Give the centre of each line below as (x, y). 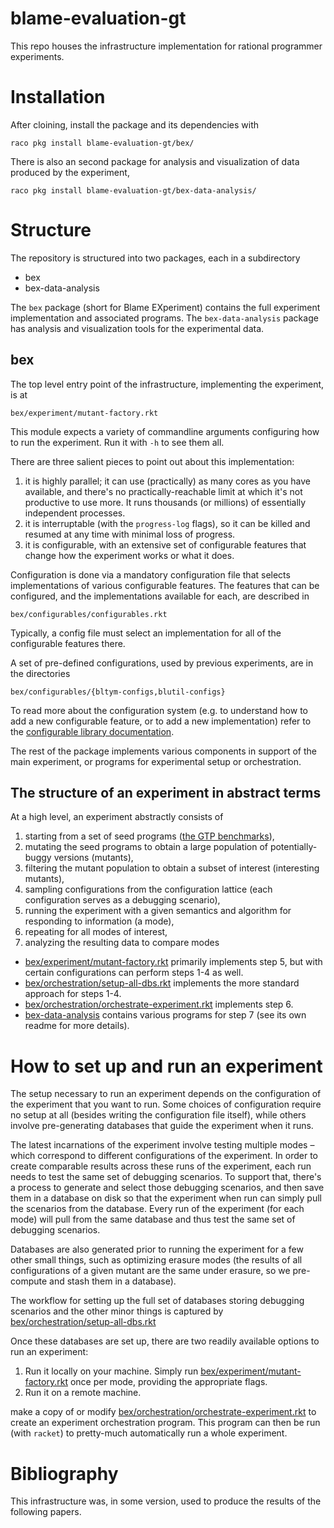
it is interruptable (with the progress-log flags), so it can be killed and (167, 523)
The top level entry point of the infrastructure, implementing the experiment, (167, 384)
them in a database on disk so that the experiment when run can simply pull (166, 1198)
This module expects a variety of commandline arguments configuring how (165, 431)
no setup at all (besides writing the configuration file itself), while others (158, 1115)
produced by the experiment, (70, 172)
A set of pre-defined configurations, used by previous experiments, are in (162, 663)
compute (29, 1281)
